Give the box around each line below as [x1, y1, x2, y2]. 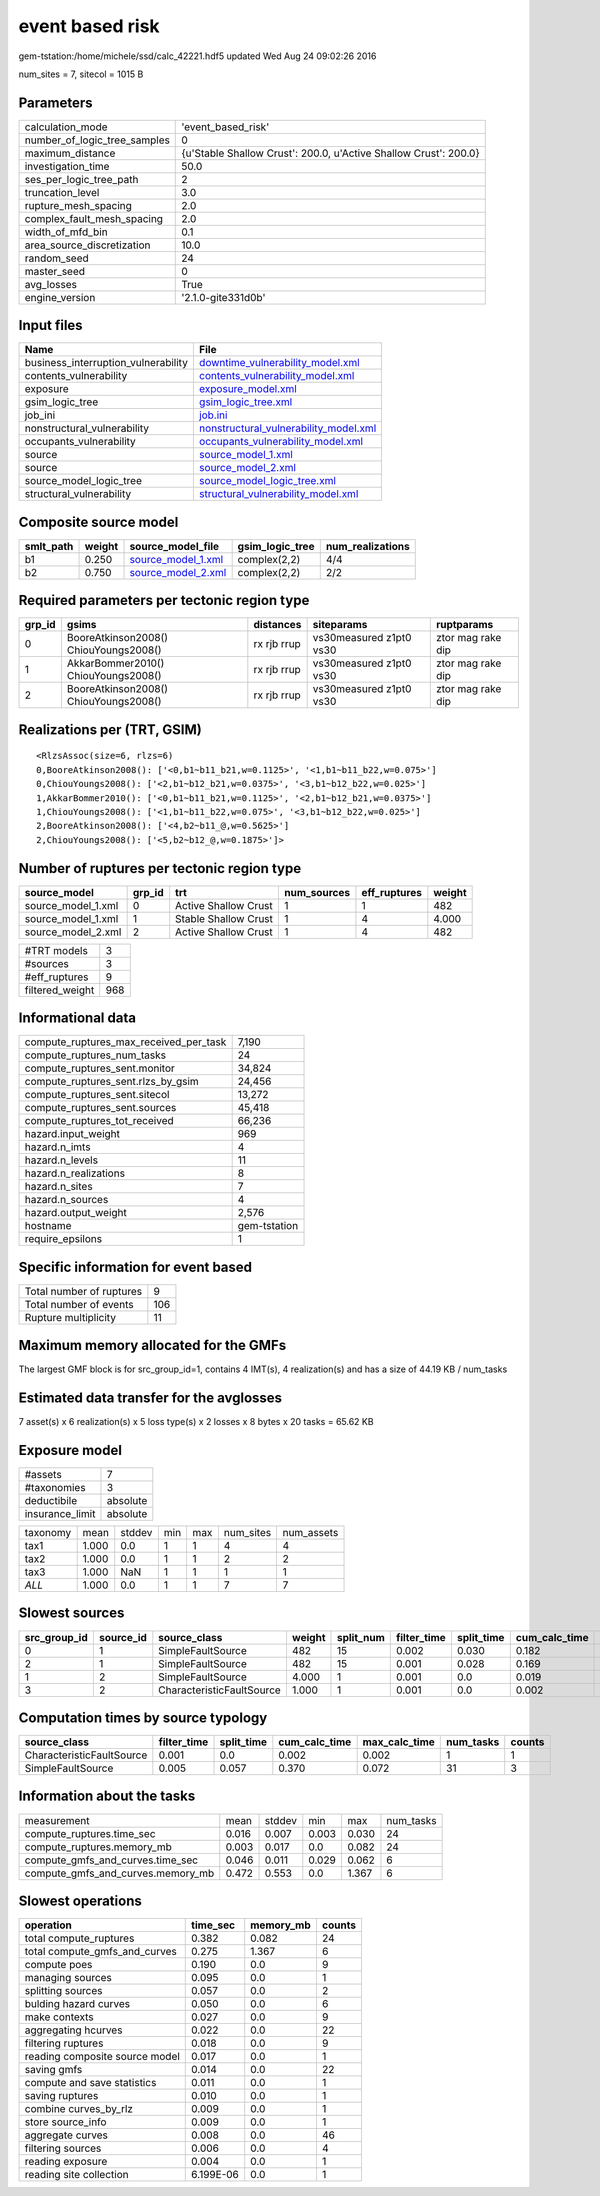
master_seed [24, 264, 85, 278]
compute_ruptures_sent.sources [24, 1101, 177, 1115]
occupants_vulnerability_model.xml [198, 435, 364, 449]
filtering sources [24, 2141, 102, 2155]
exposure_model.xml [198, 382, 297, 396]
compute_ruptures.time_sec [24, 1826, 156, 1840]
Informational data [18, 1010, 137, 1027]
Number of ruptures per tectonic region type [18, 860, 302, 877]
